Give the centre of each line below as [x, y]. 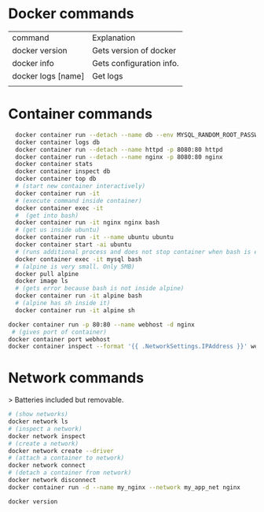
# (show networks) [38, 414]
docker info [33, 63]
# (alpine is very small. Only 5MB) [75, 267]
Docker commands [71, 14]
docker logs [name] [48, 76]
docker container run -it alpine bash [79, 296]
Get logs [107, 76]
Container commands [81, 114]
